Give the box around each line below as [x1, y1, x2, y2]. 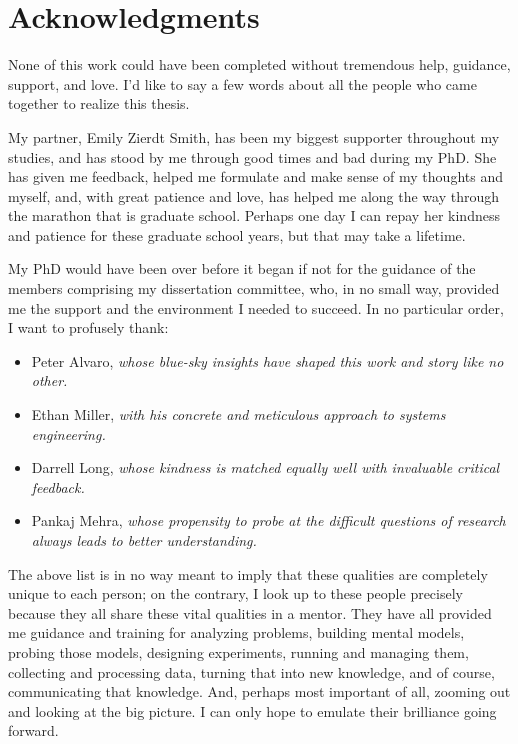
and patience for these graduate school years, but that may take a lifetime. [8, 224, 466, 245]
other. [31, 370, 68, 391]
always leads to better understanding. [31, 530, 257, 550]
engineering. [31, 423, 106, 444]
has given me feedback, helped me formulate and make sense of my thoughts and [8, 166, 503, 187]
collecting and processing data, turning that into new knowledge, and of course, [8, 661, 495, 682]
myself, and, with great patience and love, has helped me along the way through [8, 185, 500, 206]
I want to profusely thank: [8, 317, 169, 338]
